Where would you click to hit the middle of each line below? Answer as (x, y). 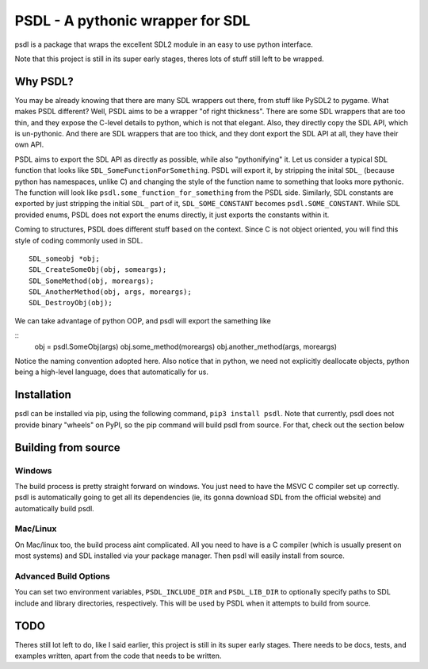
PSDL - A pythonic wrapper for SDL (133, 21)
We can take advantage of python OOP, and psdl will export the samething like (143, 320)
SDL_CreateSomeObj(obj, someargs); (98, 270)
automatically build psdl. (54, 508)
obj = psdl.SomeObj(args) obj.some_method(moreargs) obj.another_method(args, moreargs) (185, 346)
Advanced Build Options (62, 576)
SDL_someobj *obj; (65, 258)
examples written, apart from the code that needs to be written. (118, 656)
